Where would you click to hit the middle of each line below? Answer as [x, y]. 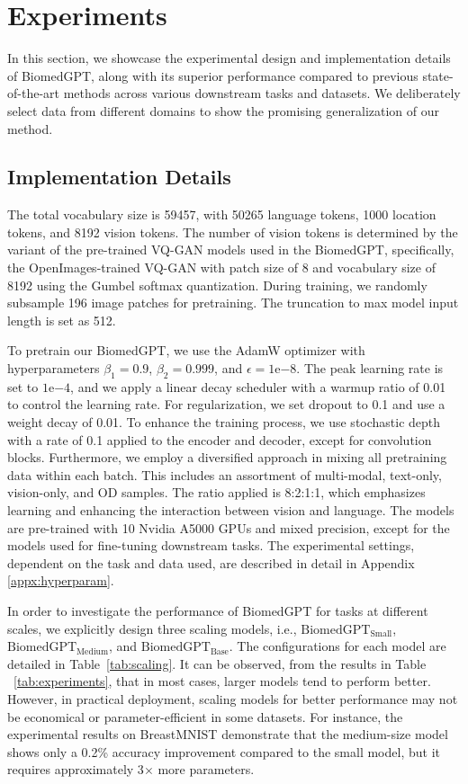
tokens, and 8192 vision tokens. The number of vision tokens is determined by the [233, 232]
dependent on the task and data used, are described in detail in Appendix [211, 562]
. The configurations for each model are [337, 646]
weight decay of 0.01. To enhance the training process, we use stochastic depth [224, 422]
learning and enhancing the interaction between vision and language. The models [231, 510]
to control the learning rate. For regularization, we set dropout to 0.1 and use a [226, 404]
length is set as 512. [62, 320]
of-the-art [33, 93]
